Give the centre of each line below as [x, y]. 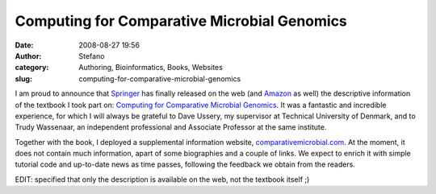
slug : [23, 78]
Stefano [92, 56]
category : [32, 68]
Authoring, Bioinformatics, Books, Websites [151, 68]
